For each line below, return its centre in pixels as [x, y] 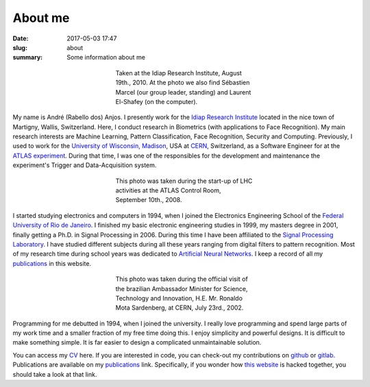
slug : [20, 47]
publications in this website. [52, 263]
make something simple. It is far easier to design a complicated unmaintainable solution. [137, 342]
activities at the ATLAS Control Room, [169, 190]
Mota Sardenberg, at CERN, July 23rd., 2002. [180, 308]
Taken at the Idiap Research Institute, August [179, 73]
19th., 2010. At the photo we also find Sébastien [183, 83]
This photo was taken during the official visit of [182, 279]
